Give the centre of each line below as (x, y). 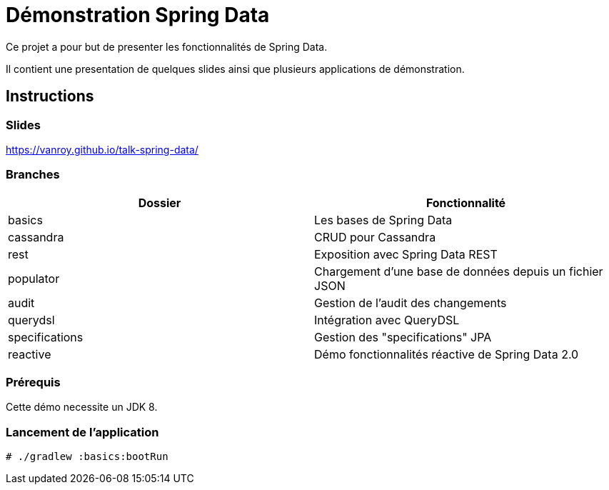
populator (34, 278)
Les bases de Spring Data (383, 220)
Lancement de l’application (82, 432)
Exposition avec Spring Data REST (406, 254)
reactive (30, 354)
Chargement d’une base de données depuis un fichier (459, 271)
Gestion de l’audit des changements (411, 302)
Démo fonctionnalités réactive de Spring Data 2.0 (447, 354)
